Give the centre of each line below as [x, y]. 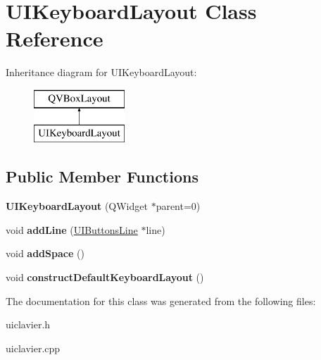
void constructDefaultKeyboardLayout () [105, 277]
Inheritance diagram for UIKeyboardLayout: [101, 72]
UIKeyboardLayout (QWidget [77, 206]
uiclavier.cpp [33, 348]
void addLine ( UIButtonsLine [72, 229]
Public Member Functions [102, 176]
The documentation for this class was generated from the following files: [161, 300]
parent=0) [178, 206]
